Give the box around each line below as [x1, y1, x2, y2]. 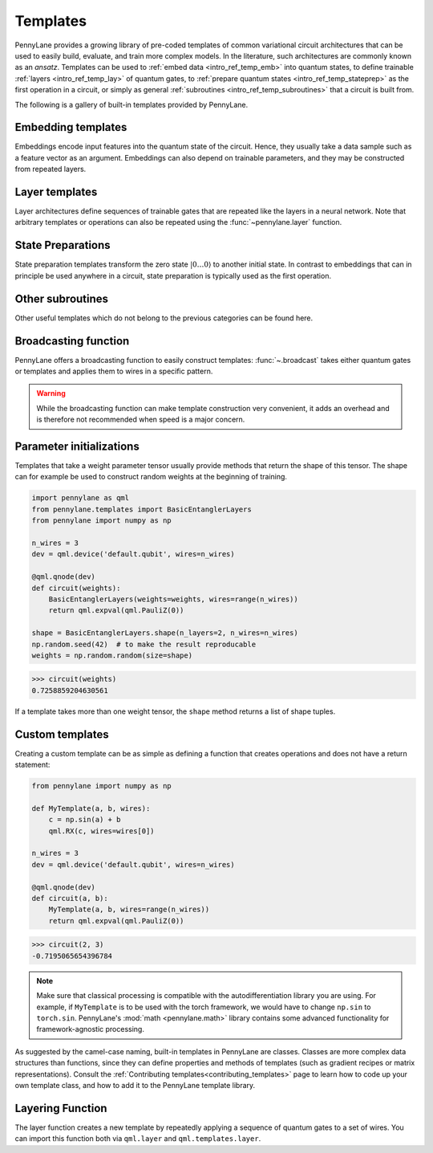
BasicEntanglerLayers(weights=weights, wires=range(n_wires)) [48, 594, 298, 604]
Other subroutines [14, 291, 108, 305]
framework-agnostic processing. [36, 1025, 144, 1034]
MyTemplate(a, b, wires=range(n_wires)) [48, 905, 210, 915]
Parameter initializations [14, 439, 140, 453]
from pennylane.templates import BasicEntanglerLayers [31, 504, 252, 514]
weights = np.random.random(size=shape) [31, 650, 192, 660]
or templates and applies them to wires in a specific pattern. [14, 366, 213, 376]
